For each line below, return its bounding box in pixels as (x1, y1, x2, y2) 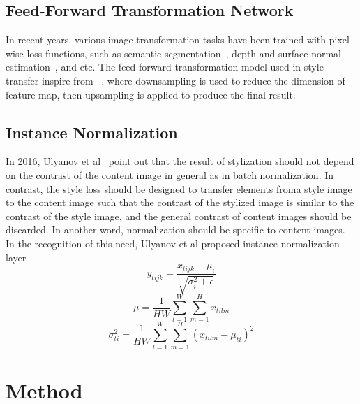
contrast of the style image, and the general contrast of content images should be (6, 208, 352, 223)
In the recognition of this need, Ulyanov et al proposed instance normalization (6, 236, 340, 250)
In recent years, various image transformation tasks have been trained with (6, 32, 327, 47)
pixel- (329, 32, 353, 47)
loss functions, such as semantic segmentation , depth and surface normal (27, 45, 342, 60)
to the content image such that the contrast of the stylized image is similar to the (6, 195, 354, 210)
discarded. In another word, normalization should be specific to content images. (6, 222, 345, 237)
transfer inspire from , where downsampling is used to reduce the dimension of (6, 73, 345, 87)
